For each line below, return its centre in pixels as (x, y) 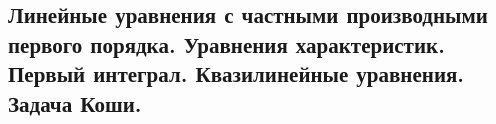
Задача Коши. (75, 102)
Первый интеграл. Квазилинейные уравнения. (236, 73)
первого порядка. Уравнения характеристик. (226, 43)
